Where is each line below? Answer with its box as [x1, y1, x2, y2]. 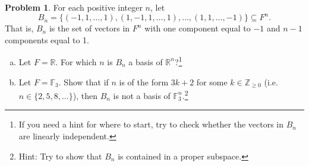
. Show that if [58, 75, 109, 88]
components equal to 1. [5, 33, 90, 46]
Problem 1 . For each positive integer [5, 1, 143, 13]
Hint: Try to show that [18, 149, 102, 162]
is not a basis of [113, 89, 171, 101]
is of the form [119, 75, 169, 88]
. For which [55, 55, 97, 68]
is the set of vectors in [49, 22, 130, 34]
